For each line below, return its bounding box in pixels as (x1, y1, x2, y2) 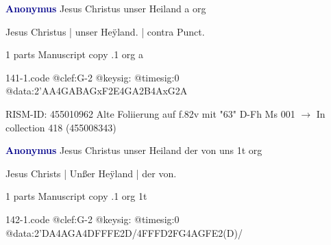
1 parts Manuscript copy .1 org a (5, 47, 143, 62)
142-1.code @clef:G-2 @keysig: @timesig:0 (5, 211, 180, 226)
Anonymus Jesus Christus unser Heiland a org (5, 1, 206, 15)
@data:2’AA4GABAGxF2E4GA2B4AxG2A (5, 83, 188, 98)
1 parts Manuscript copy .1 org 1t (5, 189, 147, 203)
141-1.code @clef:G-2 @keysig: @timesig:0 (5, 70, 180, 84)
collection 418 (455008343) (5, 120, 117, 134)
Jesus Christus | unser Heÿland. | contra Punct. (5, 24, 205, 38)
